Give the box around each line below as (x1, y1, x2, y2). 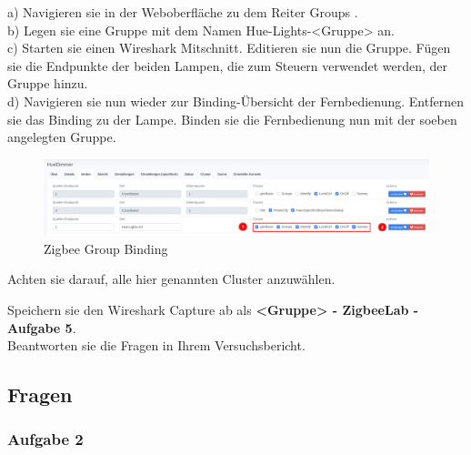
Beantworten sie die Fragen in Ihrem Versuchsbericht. (7, 336, 306, 355)
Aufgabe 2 (7, 428, 84, 450)
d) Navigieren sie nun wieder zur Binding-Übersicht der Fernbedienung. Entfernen (7, 91, 464, 110)
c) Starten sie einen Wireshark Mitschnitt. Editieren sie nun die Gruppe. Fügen (7, 38, 451, 57)
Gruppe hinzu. (7, 74, 88, 93)
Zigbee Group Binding (44, 238, 168, 258)
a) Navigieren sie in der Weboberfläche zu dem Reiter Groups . (7, 3, 358, 21)
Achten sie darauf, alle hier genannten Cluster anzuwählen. (7, 269, 336, 288)
